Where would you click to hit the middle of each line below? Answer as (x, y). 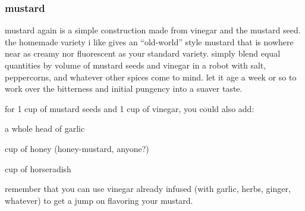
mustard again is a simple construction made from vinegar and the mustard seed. (153, 30)
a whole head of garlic (45, 128)
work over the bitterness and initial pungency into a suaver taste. (124, 89)
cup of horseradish (38, 168)
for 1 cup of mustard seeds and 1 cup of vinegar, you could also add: (130, 108)
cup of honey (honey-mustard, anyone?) (77, 148)
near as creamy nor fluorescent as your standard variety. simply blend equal (143, 53)
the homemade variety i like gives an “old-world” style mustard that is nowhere (149, 41)
